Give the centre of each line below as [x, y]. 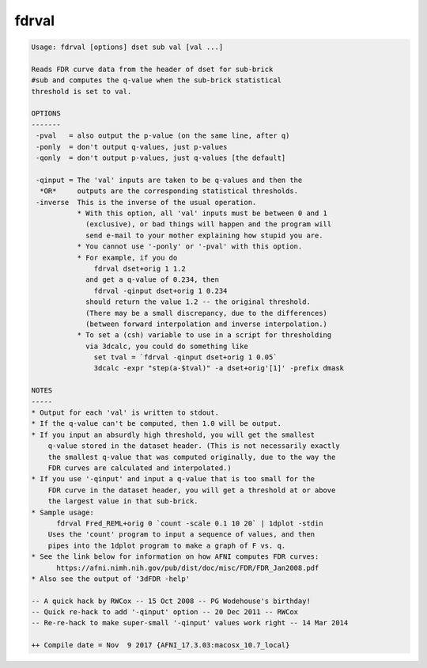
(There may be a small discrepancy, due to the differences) [207, 313]
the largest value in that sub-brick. [123, 501]
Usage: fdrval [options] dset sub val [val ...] [127, 47]
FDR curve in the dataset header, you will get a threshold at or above [192, 490]
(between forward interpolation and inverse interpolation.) [207, 324]
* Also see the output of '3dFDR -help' [110, 579]
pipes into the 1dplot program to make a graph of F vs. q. [167, 545]
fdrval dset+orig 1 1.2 [140, 268]
